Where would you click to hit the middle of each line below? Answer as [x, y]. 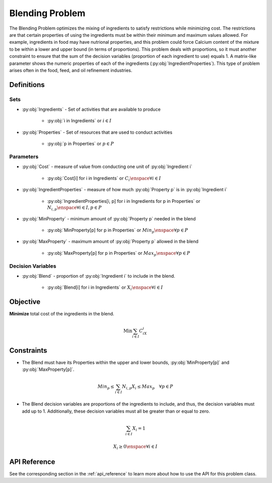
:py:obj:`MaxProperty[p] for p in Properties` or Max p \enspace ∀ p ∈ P [119, 253]
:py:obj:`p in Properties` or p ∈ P [81, 144]
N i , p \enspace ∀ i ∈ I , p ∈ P [74, 208]
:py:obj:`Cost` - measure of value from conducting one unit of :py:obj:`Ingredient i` [107, 167]
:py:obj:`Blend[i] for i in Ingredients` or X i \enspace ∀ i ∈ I [105, 288]
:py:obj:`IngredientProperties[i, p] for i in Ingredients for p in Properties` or [124, 201]
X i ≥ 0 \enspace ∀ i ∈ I [135, 447]
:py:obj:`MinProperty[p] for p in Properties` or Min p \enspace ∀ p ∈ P [118, 230]
